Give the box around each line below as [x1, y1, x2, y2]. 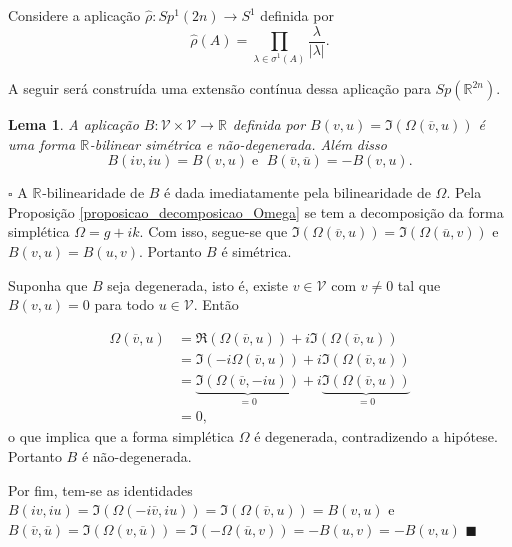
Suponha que [8, 274, 88, 295]
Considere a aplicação [8, 5, 141, 25]
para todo [94, 294, 155, 315]
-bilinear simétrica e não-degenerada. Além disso [89, 133, 387, 154]
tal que [397, 274, 441, 295]
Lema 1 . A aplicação [8, 114, 139, 134]
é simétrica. [221, 240, 292, 261]
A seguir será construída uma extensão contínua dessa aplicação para [8, 78, 431, 98]
